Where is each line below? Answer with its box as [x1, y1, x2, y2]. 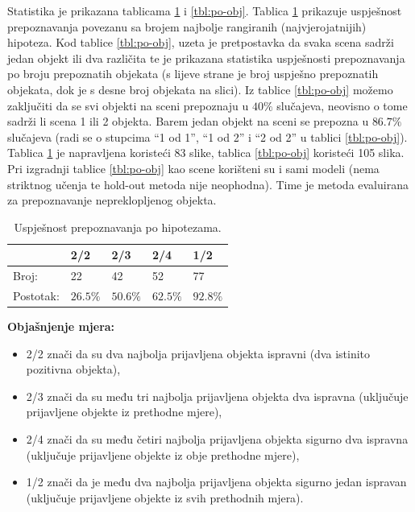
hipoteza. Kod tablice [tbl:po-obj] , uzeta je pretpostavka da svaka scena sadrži [7, 34, 394, 51]
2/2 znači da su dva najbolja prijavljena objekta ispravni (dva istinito [26, 345, 371, 361]
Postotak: [13, 287, 60, 303]
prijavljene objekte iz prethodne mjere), [26, 403, 222, 420]
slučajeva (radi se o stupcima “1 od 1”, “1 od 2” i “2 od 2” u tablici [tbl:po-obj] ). [7, 128, 408, 145]
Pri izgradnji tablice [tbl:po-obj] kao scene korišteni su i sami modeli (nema [7, 159, 380, 176]
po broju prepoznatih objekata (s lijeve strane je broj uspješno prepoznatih [7, 65, 379, 82]
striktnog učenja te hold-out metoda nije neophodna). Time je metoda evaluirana [7, 175, 409, 192]
